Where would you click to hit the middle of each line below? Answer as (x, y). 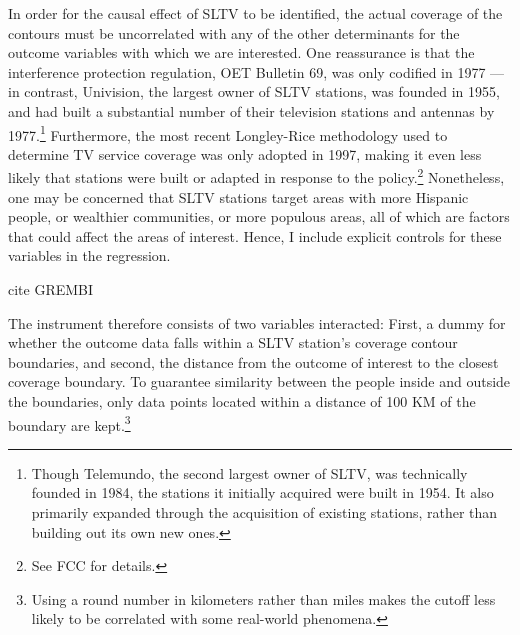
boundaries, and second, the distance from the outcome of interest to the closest (253, 361)
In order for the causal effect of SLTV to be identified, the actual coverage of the (255, 13)
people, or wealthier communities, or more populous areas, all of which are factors (259, 216)
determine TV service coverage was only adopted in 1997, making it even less (245, 153)
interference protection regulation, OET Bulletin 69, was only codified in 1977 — (256, 71)
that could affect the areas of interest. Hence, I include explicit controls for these (255, 235)
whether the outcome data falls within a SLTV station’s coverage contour (233, 342)
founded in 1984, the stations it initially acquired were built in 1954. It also (262, 492)
